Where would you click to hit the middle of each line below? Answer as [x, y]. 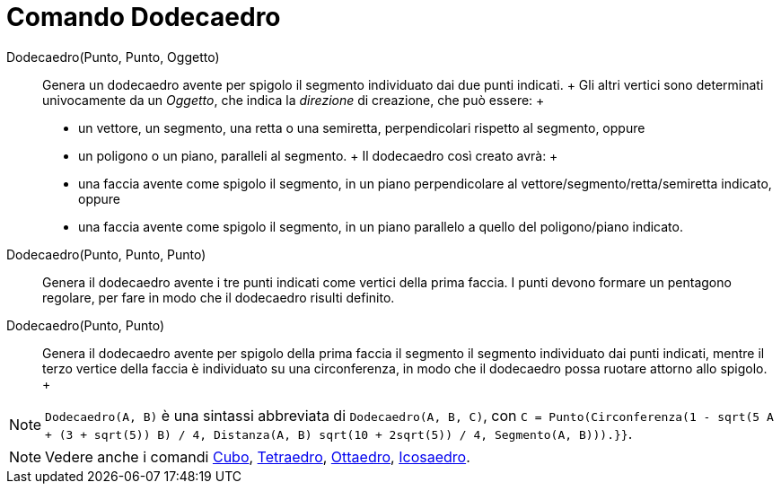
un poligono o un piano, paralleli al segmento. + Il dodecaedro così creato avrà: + [318, 155]
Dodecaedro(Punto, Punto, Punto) [106, 254]
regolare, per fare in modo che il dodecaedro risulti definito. [219, 297]
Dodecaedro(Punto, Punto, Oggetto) [113, 57]
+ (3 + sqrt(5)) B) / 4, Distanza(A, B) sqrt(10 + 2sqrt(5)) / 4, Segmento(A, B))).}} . [339, 433]
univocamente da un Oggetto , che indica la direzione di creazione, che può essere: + [294, 100]
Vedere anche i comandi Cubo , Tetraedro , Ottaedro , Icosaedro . [258, 456]
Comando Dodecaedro [144, 17]
